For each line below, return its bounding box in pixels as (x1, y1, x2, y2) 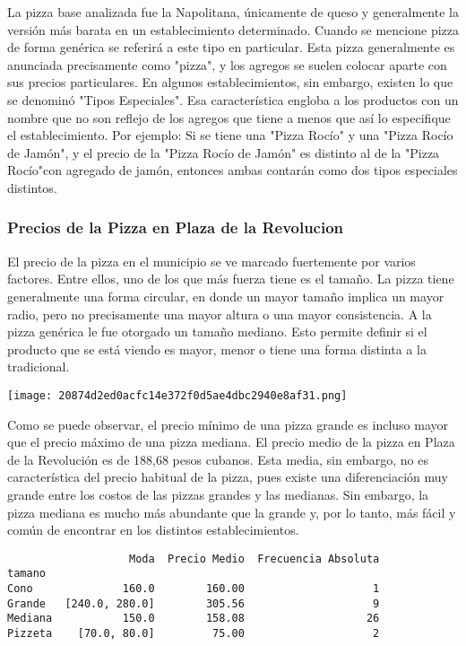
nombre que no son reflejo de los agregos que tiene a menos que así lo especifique (7, 108, 451, 127)
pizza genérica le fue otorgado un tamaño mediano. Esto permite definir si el (7, 322, 427, 341)
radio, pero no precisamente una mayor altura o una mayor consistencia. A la (7, 304, 432, 323)
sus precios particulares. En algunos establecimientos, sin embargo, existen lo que (7, 73, 453, 92)
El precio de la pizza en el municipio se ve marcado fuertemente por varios (7, 251, 416, 270)
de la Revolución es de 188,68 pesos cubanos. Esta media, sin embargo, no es (7, 450, 428, 468)
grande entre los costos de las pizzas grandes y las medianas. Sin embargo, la (7, 484, 429, 503)
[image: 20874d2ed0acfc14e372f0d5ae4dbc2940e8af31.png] (7, 388, 348, 402)
